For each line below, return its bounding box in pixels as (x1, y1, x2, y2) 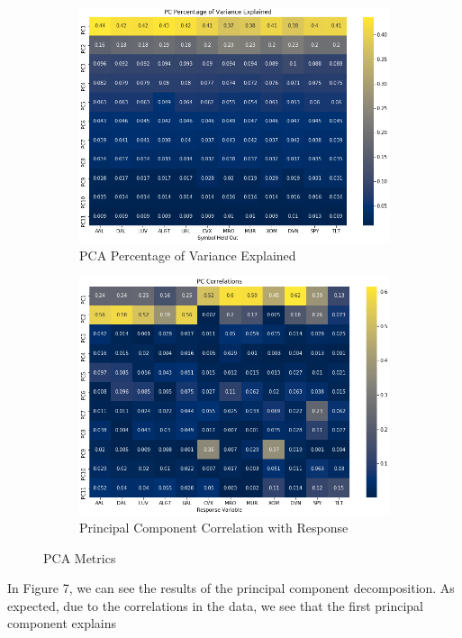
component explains (7, 614, 117, 633)
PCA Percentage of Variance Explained (79, 245, 296, 264)
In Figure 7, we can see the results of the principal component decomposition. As (7, 579, 455, 597)
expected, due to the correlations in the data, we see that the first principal (7, 596, 423, 615)
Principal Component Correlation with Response (79, 518, 349, 537)
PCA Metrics (43, 548, 116, 567)
